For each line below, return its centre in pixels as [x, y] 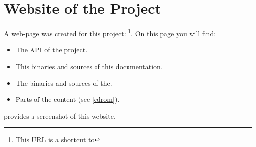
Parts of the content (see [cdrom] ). [67, 99]
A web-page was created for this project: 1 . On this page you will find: [110, 33]
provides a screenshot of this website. [60, 115]
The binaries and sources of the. [64, 83]
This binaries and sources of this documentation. [89, 66]
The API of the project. [51, 50]
